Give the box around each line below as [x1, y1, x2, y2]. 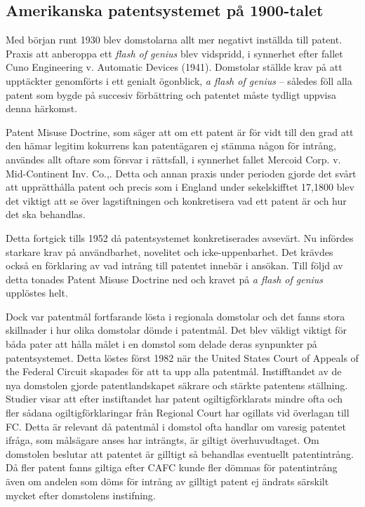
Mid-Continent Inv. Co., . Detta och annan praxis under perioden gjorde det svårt [6, 165, 357, 180]
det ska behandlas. [6, 207, 86, 222]
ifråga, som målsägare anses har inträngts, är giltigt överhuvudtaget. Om [6, 433, 319, 447]
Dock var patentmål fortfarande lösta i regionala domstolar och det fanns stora [6, 309, 345, 323]
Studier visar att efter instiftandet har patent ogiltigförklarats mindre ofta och [6, 391, 343, 406]
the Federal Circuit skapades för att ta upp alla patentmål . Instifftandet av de [6, 364, 342, 379]
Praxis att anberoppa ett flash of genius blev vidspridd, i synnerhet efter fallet [6, 46, 343, 60]
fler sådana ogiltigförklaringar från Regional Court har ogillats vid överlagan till [6, 405, 350, 420]
